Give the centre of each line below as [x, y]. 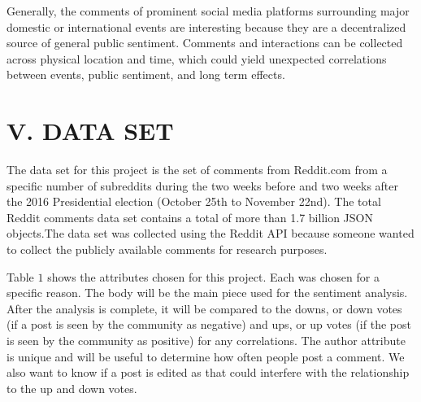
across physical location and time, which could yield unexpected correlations [197, 58]
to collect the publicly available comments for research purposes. [167, 249]
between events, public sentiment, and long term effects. [146, 74]
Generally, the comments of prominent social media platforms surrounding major [208, 11]
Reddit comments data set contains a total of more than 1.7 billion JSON [190, 217]
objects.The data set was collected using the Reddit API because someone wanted [210, 233]
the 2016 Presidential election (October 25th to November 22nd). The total [194, 201]
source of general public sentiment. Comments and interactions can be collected [205, 43]
